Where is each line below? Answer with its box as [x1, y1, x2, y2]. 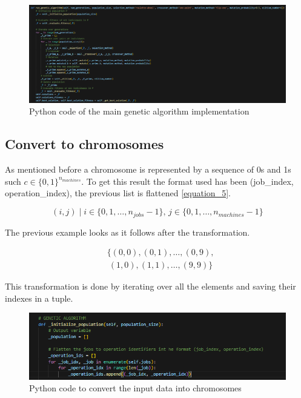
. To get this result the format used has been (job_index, [81, 174, 294, 187]
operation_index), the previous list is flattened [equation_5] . [5, 187, 231, 199]
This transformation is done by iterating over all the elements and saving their [5, 280, 296, 293]
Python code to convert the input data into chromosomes [29, 382, 242, 394]
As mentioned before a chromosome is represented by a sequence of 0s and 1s [5, 163, 291, 176]
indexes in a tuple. [5, 291, 73, 304]
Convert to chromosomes [5, 134, 164, 153]
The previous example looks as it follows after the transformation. [5, 225, 250, 238]
